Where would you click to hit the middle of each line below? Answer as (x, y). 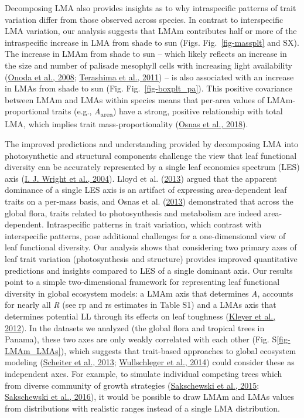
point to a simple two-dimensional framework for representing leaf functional (142, 282)
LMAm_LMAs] (33, 350)
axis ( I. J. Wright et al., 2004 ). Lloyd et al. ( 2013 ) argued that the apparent (141, 178)
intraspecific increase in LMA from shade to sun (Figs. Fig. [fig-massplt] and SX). (152, 42)
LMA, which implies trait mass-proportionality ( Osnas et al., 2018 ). (127, 124)
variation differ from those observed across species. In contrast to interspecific (144, 19)
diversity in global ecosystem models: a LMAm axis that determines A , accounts (149, 293)
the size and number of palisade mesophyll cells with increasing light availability (148, 65)
